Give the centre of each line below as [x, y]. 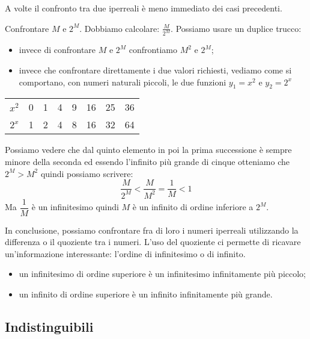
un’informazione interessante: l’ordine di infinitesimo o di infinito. [125, 253]
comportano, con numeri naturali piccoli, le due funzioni [123, 82]
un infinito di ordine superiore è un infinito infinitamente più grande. [146, 294]
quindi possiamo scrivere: [87, 173]
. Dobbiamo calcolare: [120, 28]
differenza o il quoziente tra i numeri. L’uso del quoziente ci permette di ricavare [153, 242]
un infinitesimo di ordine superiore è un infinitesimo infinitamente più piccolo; [162, 274]
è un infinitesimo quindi [75, 207]
